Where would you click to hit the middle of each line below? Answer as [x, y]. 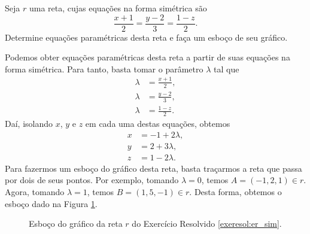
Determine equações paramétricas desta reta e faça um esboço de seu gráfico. [146, 37]
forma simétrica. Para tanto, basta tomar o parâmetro [104, 69]
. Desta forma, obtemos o [235, 192]
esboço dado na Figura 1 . [51, 203]
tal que [227, 69]
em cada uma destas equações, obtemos [158, 124]
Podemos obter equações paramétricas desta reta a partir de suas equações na [148, 57]
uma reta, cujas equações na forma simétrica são [118, 8]
